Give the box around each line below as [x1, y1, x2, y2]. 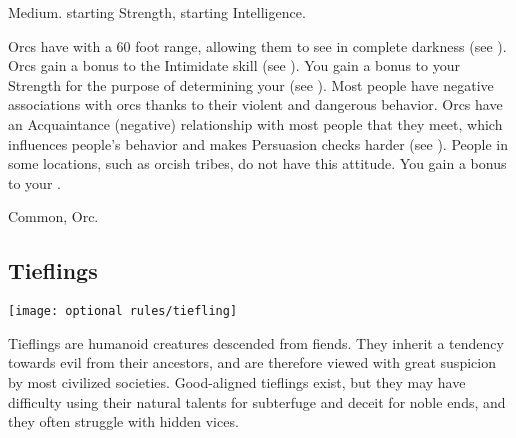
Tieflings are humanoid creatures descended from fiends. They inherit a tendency [8, 332, 504, 353]
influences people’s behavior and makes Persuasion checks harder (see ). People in [8, 133, 508, 154]
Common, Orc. [8, 206, 99, 227]
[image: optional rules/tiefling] [8, 304, 238, 319]
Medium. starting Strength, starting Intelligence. [8, 2, 306, 22]
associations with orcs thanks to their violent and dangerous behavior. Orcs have [8, 94, 503, 115]
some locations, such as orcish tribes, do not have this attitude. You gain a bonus [8, 153, 507, 174]
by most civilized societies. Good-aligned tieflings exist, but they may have [8, 371, 466, 392]
